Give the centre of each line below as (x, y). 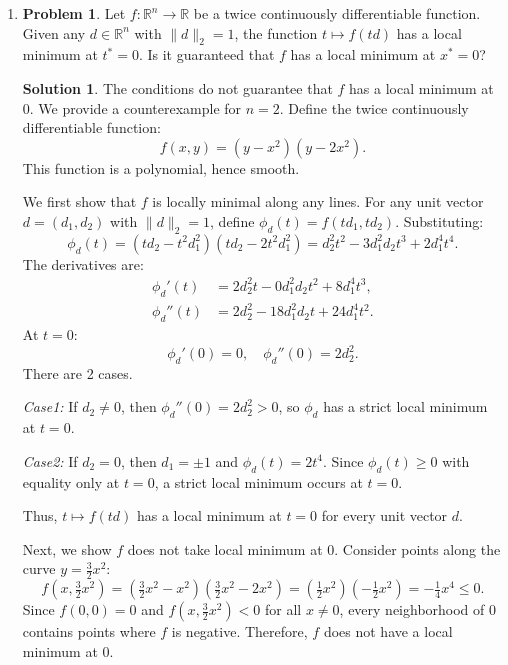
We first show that (79, 201)
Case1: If (50, 406)
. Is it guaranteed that (206, 54)
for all (283, 609)
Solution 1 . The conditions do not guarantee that (177, 87)
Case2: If (50, 460)
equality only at (71, 481)
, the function (276, 32)
